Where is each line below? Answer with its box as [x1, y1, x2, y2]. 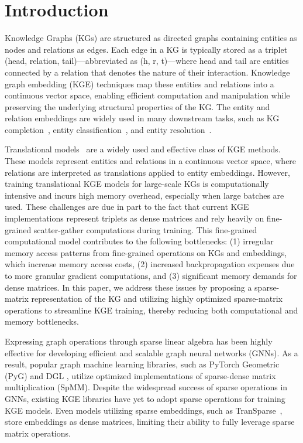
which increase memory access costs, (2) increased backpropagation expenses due [5, 258, 295, 270]
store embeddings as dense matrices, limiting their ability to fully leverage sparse [5, 415, 295, 428]
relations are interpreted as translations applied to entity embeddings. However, [5, 166, 290, 178]
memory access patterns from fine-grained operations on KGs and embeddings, [5, 246, 287, 258]
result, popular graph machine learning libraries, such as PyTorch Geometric [5, 358, 280, 370]
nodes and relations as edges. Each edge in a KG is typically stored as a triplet [5, 43, 288, 55]
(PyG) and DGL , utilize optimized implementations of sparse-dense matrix [5, 369, 276, 381]
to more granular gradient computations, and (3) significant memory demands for [5, 270, 297, 281]
